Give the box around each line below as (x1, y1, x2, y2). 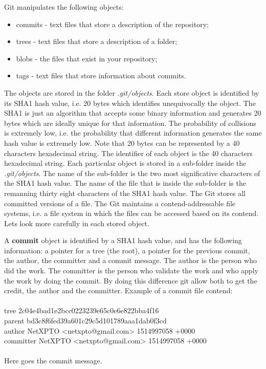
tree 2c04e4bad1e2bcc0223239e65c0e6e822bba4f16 (4, 305, 159, 316)
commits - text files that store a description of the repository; (16, 18, 209, 29)
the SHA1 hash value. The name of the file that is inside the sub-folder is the (4, 178, 246, 188)
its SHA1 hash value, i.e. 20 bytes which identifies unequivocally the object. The (4, 97, 256, 108)
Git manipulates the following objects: (4, 2, 124, 12)
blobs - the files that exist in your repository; (16, 53, 158, 63)
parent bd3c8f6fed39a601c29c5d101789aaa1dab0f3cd (4, 315, 167, 326)
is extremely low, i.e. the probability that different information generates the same (4, 127, 262, 138)
